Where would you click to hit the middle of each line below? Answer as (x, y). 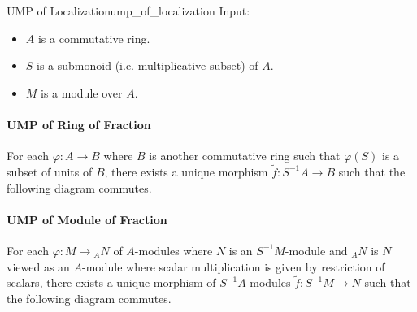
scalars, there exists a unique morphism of (111, 282)
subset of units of (50, 171)
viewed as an (38, 266)
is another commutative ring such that (245, 156)
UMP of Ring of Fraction (79, 124)
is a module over (82, 92)
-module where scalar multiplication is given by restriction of (234, 266)
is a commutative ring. (94, 38)
